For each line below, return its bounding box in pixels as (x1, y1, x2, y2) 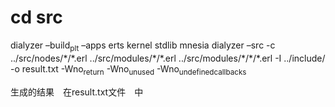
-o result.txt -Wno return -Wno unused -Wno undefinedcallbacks (10, 62, 247, 77)
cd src (10, 6, 63, 29)
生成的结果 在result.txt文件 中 (10, 86, 144, 98)
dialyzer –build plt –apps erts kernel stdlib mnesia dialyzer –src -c (10, 39, 276, 53)
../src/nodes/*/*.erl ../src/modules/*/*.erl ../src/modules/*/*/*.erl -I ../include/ (10, 52, 326, 64)
